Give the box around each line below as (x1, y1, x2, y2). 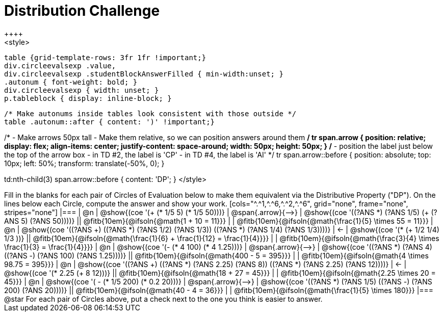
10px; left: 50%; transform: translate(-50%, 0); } (4, 159, 165, 168)
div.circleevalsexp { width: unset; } (4, 86, 159, 94)
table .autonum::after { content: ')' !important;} (4, 117, 215, 126)
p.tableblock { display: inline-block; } (4, 94, 172, 102)
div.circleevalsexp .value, (4, 61, 116, 70)
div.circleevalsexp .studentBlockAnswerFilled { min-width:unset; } (4, 69, 283, 78)
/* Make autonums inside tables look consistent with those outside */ (4, 109, 297, 118)
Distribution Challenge (4, 2, 160, 19)
